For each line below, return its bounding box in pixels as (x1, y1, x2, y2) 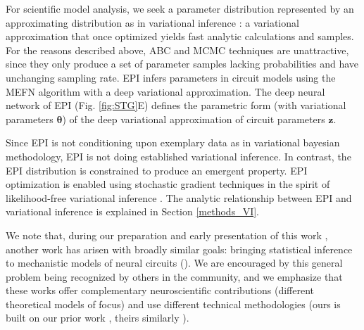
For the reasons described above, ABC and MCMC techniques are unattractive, (6, 42, 349, 57)
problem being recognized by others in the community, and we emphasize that (6, 269, 343, 284)
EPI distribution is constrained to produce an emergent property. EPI (6, 163, 308, 177)
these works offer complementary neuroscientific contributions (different (6, 283, 315, 298)
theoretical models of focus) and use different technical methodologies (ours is (6, 296, 341, 311)
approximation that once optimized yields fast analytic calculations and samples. (6, 29, 354, 44)
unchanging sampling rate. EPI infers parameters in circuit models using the (6, 70, 336, 84)
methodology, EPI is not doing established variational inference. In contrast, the (6, 148, 351, 163)
